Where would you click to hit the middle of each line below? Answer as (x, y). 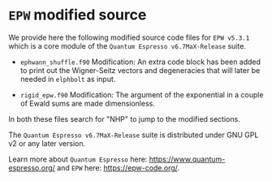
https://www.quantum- (187, 159)
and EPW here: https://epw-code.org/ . (118, 167)
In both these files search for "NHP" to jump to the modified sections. (125, 119)
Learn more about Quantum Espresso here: (78, 159)
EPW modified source (78, 15)
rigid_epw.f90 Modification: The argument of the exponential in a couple (142, 94)
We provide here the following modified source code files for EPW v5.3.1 (129, 37)
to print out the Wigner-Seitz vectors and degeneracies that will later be (140, 70)
